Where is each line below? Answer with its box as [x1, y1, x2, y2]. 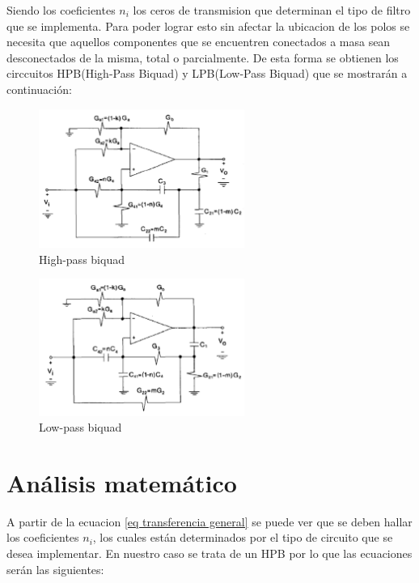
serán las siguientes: [6, 560, 104, 577]
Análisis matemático [6, 466, 237, 499]
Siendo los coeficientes [6, 2, 116, 18]
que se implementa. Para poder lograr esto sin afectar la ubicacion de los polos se [6, 17, 410, 34]
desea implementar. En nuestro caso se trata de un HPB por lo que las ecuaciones [6, 545, 413, 562]
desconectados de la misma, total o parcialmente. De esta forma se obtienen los [6, 49, 399, 66]
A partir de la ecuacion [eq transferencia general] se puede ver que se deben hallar [6, 513, 413, 530]
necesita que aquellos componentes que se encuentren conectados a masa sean [6, 33, 391, 50]
